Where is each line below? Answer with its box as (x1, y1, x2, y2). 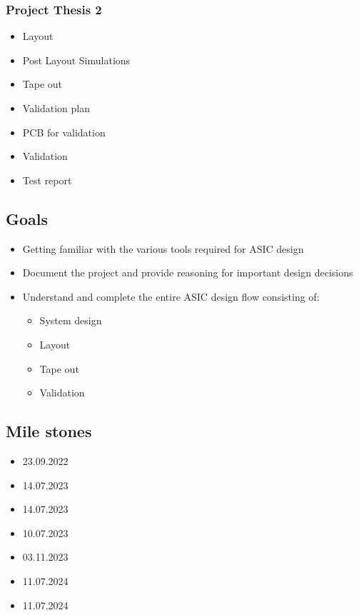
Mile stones (6, 420, 92, 442)
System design (39, 313, 102, 328)
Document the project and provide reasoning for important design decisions (22, 265, 353, 280)
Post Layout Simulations (22, 52, 131, 67)
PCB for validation (22, 124, 106, 139)
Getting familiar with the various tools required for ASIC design (22, 241, 304, 256)
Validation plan (22, 101, 90, 115)
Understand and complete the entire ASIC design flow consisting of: (22, 289, 320, 304)
